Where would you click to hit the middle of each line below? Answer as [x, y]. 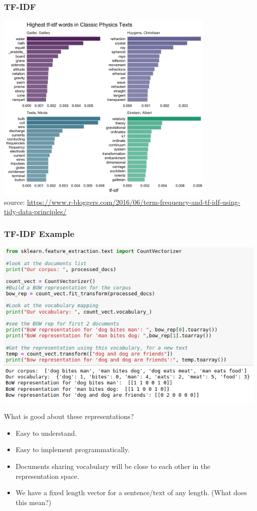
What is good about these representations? [69, 416]
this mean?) [33, 502]
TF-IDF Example [39, 233]
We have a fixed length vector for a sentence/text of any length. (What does [131, 492]
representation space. [47, 476]
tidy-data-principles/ [35, 211]
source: [15, 202]
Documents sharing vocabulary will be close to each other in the [113, 466]
